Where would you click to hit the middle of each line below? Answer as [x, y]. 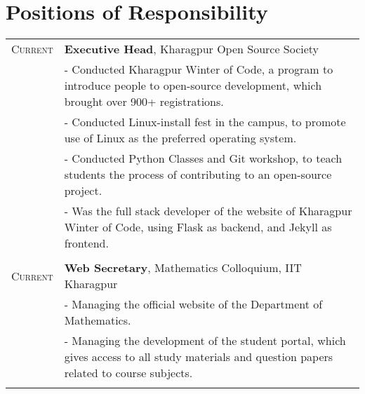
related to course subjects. [128, 373]
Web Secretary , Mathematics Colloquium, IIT [183, 268]
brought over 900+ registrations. [144, 102]
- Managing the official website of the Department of [193, 304]
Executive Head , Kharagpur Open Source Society [192, 49]
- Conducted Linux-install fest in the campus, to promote [205, 122]
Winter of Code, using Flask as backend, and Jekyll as [198, 227]
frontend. [86, 243]
